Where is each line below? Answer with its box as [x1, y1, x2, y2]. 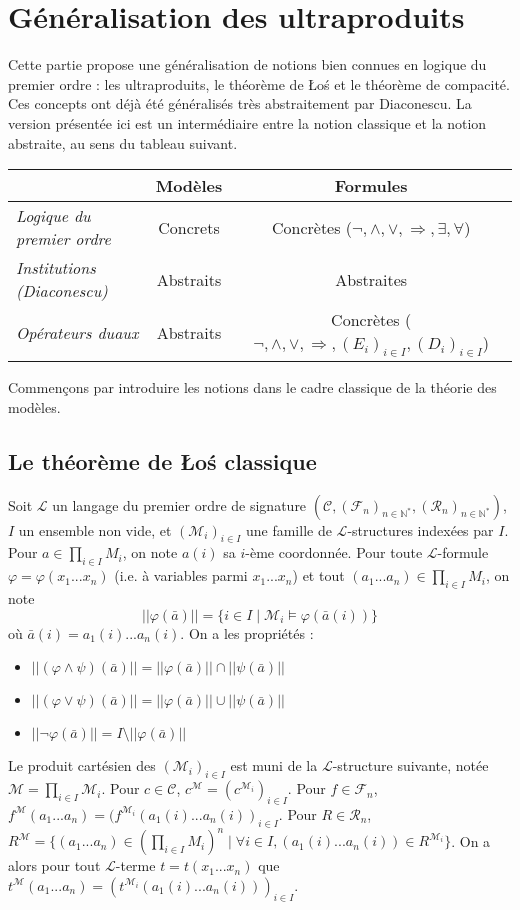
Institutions [16, 256, 96, 280]
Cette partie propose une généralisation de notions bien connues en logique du [8, 54, 487, 75]
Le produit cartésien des [8, 755, 156, 776]
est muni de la [230, 755, 318, 776]
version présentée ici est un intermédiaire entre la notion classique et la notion [8, 112, 487, 133]
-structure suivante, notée [332, 755, 489, 776]
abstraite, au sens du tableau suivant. [8, 132, 238, 153]
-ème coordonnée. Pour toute [245, 542, 423, 563]
